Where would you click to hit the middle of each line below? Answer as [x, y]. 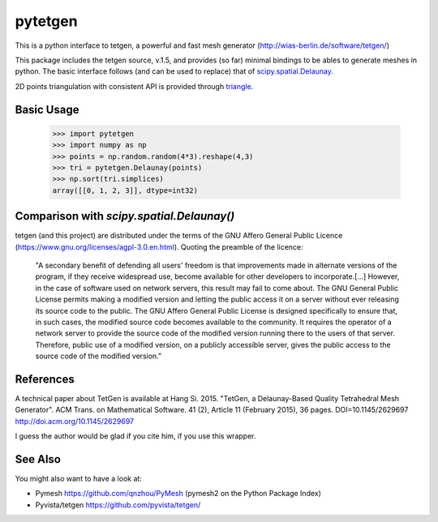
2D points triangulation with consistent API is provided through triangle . [134, 86]
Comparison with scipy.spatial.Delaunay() [125, 216]
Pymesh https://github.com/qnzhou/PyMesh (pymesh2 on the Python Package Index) [178, 494]
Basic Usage [47, 109]
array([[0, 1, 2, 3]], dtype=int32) [125, 190]
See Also [38, 459]
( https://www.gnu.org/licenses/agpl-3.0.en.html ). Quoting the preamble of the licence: [159, 246]
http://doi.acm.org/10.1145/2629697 [74, 421]
